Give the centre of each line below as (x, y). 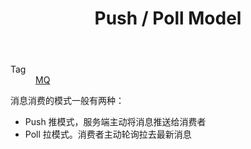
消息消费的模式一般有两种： (67, 101)
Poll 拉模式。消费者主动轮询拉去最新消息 (108, 134)
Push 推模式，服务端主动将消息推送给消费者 (115, 122)
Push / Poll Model (168, 18)
